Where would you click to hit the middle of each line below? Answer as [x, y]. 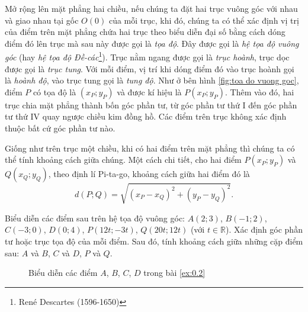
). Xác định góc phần [264, 229]
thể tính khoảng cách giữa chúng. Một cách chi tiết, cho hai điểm [123, 160]
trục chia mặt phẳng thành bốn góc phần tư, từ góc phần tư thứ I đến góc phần [151, 104]
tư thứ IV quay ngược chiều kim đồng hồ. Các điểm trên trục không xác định [146, 116]
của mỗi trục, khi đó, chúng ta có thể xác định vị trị [204, 20]
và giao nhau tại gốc [42, 20]
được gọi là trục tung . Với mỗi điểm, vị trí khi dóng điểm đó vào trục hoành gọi [150, 68]
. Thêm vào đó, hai [259, 91]
